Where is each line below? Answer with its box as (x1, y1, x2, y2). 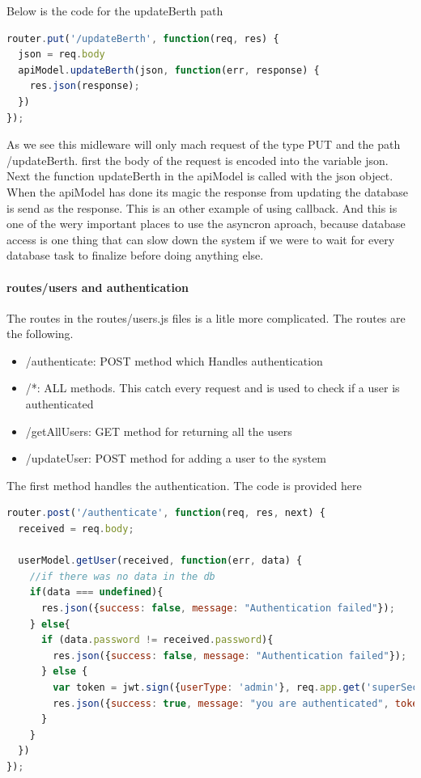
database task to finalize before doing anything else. (6, 247, 264, 264)
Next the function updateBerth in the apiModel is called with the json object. (6, 167, 393, 184)
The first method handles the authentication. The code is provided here (6, 476, 362, 493)
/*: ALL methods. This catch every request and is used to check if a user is (25, 379, 400, 396)
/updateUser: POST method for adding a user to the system (25, 450, 327, 467)
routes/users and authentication (6, 278, 189, 295)
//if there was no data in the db (29, 570, 215, 582)
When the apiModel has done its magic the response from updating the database (6, 183, 408, 200)
